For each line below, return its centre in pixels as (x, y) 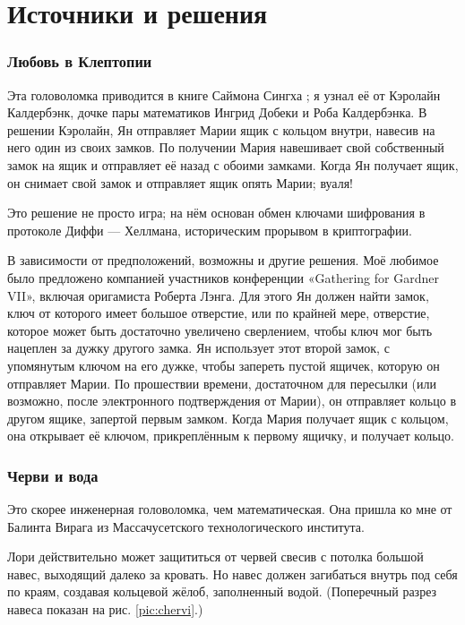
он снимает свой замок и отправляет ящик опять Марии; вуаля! (180, 182)
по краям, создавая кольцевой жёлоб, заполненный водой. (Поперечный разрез (222, 591)
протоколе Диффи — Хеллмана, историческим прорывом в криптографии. (210, 230)
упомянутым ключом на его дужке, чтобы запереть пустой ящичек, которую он (224, 365)
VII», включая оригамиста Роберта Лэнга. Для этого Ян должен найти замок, (218, 295)
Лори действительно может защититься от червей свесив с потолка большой (215, 557)
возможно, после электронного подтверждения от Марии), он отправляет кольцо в (232, 401)
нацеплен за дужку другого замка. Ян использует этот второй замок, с (198, 348)
